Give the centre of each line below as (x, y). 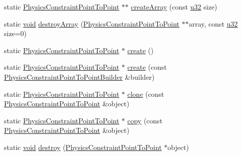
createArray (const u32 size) (174, 7)
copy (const (145, 120)
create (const (147, 67)
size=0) (15, 33)
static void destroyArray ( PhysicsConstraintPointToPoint (92, 23)
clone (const (145, 94)
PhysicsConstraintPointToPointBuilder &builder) (79, 76)
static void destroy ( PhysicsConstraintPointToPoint (83, 147)
